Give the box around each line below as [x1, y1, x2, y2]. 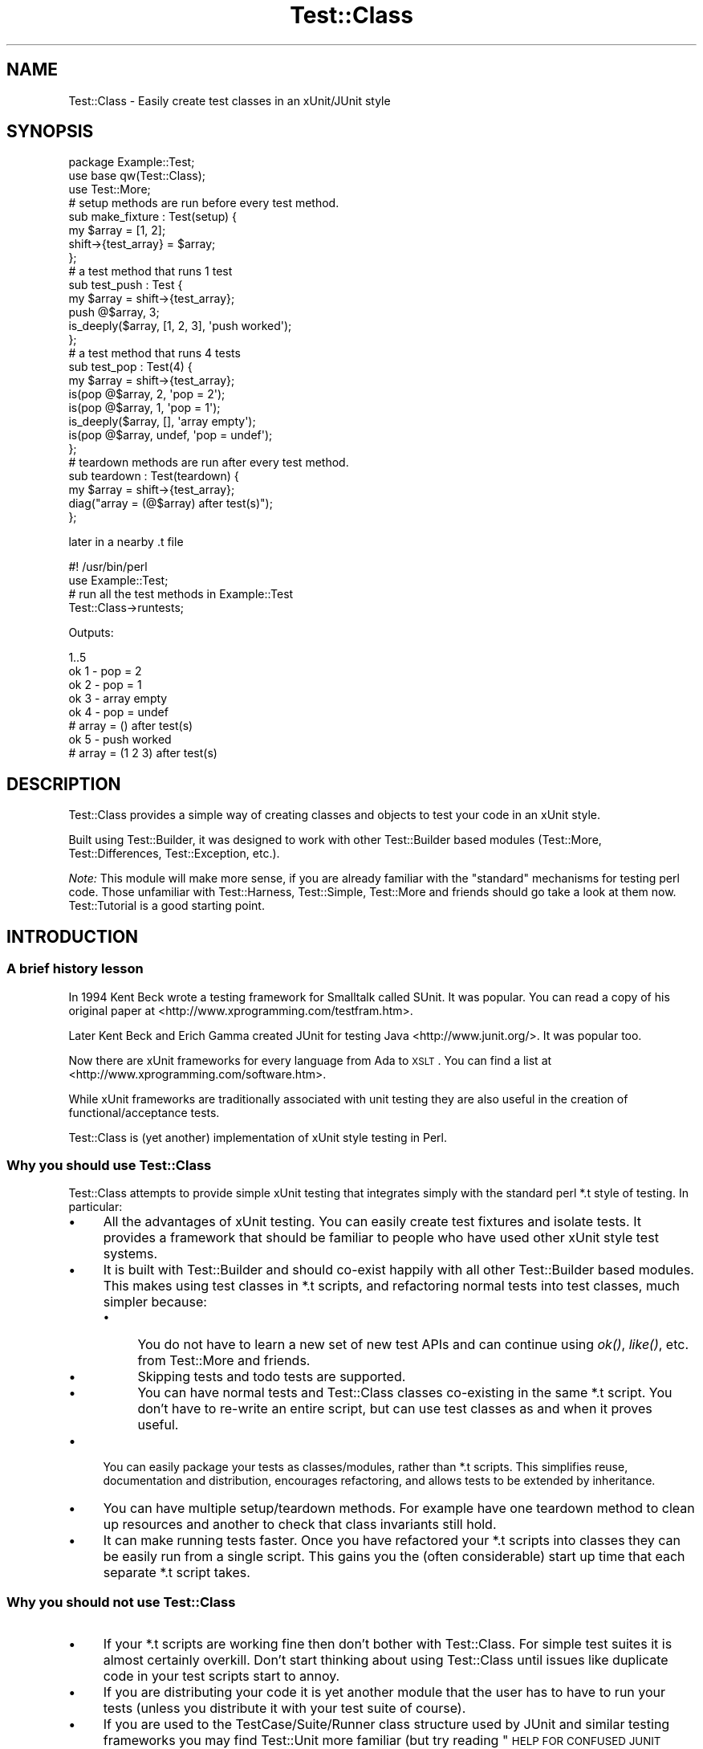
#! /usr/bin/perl [68, 560, 148, 574]
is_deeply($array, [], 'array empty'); [68, 414, 256, 429]
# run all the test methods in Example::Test [68, 587, 294, 601]
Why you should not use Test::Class [6, 1593, 236, 1610]
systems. [103, 1245, 158, 1262]
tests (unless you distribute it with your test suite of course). [103, 1700, 466, 1716]
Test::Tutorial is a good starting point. [68, 899, 265, 913]
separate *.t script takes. [103, 1564, 250, 1581]
